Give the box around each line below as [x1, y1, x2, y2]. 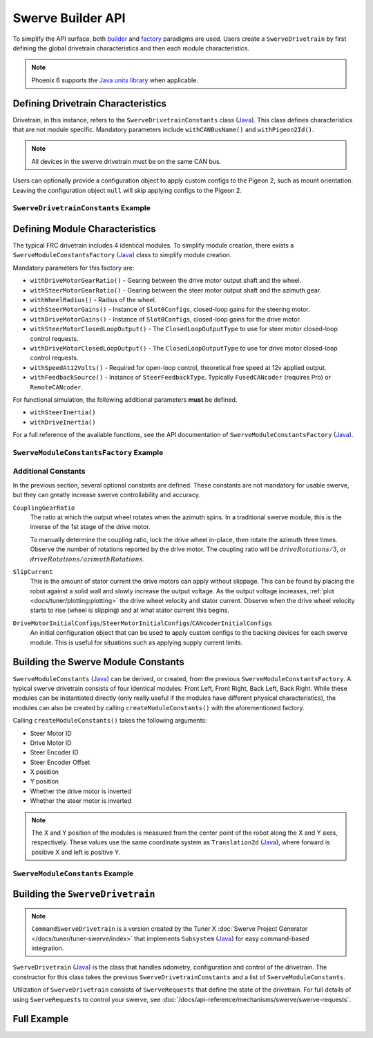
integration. [31, 944, 64, 952]
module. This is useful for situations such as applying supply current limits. [30, 638, 243, 647]
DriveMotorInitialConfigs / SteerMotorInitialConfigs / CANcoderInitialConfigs [12, 619, 273, 627]
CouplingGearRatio [12, 503, 75, 512]
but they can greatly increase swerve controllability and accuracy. [12, 491, 200, 499]
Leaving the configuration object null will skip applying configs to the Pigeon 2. [12, 186, 242, 194]
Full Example [12, 1013, 69, 1025]
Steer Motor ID [30, 729, 72, 737]
